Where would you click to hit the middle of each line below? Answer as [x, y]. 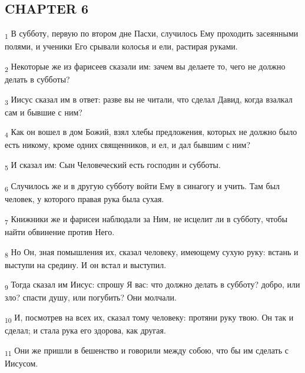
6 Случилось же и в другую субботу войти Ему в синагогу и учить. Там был [142, 186]
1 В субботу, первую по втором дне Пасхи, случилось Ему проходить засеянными [152, 34]
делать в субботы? [37, 79]
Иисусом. [21, 363]
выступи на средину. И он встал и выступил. [86, 264]
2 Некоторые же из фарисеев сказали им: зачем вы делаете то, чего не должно [145, 67]
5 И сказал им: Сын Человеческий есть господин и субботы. [113, 165]
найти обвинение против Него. [60, 232]
